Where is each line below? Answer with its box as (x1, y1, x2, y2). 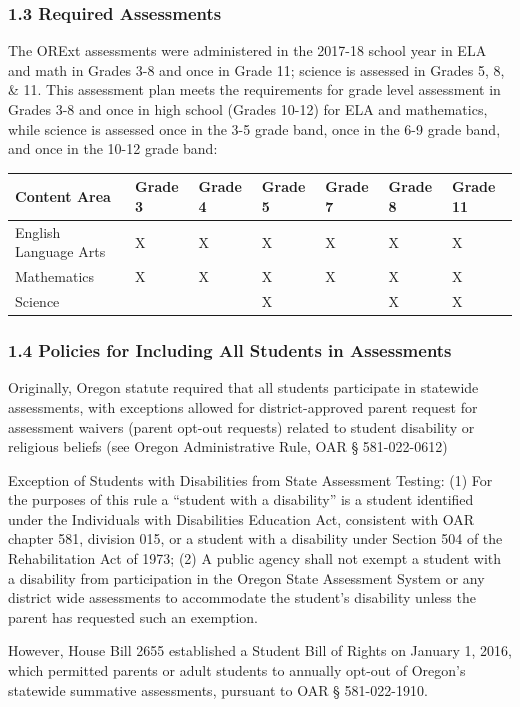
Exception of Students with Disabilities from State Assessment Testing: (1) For (8, 469, 493, 490)
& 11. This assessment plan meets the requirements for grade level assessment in (8, 79, 501, 100)
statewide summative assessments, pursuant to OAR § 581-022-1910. (8, 679, 428, 700)
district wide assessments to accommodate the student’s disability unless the (8, 587, 476, 608)
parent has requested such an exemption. (8, 606, 258, 627)
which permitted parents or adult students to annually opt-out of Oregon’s (8, 660, 466, 681)
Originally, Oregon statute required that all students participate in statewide (8, 377, 479, 398)
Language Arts (15, 241, 106, 262)
